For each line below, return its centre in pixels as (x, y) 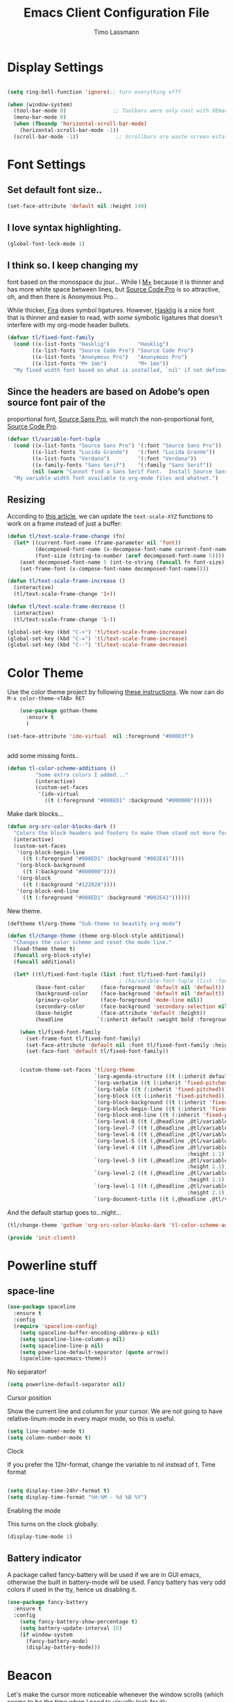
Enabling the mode (34, 1510)
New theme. (25, 911)
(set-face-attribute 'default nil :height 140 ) (77, 206)
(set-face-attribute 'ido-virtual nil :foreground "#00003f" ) (101, 736)
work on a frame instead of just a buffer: (65, 524)
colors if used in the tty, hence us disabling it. (72, 1590)
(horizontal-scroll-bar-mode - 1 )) (69, 130)
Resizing (26, 499)
